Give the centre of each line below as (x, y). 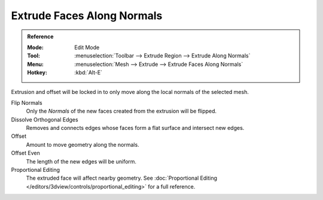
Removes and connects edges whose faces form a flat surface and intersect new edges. (135, 128)
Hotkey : (37, 72)
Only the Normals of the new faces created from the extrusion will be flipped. (121, 111)
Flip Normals (27, 102)
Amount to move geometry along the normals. (83, 144)
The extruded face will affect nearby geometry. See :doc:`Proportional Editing (122, 178)
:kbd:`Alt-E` (89, 72)
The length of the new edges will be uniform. (81, 161)
